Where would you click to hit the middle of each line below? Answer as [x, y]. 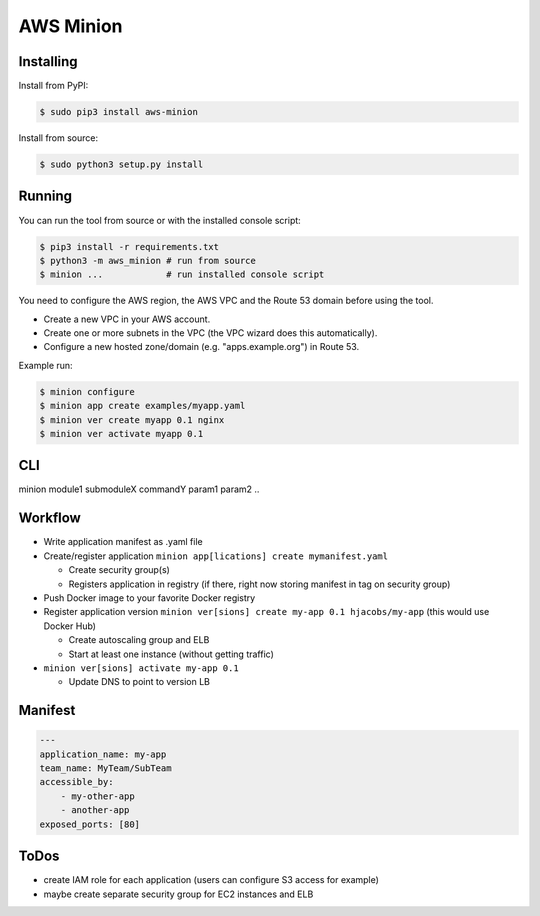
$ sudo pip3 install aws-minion [119, 112]
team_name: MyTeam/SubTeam [105, 768]
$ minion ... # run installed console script [182, 274]
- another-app [95, 810]
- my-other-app [97, 796]
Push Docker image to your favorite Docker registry [149, 597]
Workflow [50, 518]
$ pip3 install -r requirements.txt [129, 246]
